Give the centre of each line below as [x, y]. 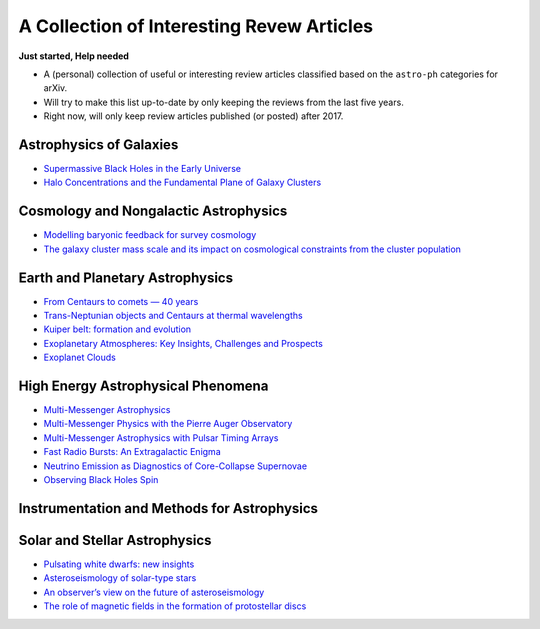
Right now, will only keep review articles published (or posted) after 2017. [193, 116]
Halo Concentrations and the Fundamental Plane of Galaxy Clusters [182, 182]
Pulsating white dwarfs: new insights [119, 564]
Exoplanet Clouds [80, 357]
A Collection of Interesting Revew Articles [196, 26]
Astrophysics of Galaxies [98, 144]
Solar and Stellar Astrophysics [115, 540]
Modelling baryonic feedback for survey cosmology [150, 235]
